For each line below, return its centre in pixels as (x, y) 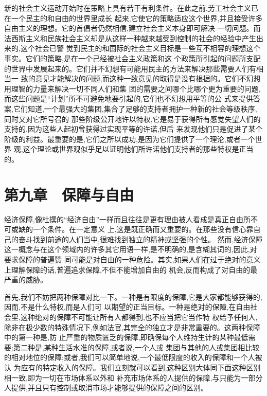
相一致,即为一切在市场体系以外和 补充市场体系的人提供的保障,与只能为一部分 (133, 377)
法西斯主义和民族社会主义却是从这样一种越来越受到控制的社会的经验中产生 (130, 38)
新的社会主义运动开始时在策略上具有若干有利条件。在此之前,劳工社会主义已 (131, 8)
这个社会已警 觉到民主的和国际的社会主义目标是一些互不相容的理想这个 (140, 48)
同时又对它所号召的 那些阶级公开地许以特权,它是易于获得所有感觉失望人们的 (132, 119)
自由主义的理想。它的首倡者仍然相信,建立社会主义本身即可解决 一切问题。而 (132, 28)
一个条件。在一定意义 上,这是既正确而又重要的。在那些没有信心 (139, 229)
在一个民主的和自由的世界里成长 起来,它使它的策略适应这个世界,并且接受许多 (133, 18)
